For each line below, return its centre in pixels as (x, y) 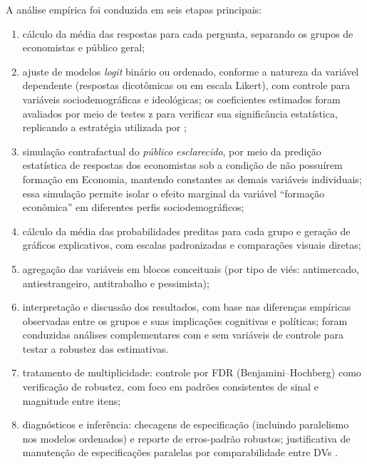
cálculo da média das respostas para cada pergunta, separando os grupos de (188, 33)
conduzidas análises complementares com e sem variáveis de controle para (183, 335)
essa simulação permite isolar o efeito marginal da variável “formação (173, 193)
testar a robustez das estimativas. (95, 348)
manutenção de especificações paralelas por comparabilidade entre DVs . (180, 452)
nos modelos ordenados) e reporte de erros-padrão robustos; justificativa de (186, 438)
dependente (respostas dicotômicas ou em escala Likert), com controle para (186, 85)
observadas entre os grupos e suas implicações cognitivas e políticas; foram (185, 320)
